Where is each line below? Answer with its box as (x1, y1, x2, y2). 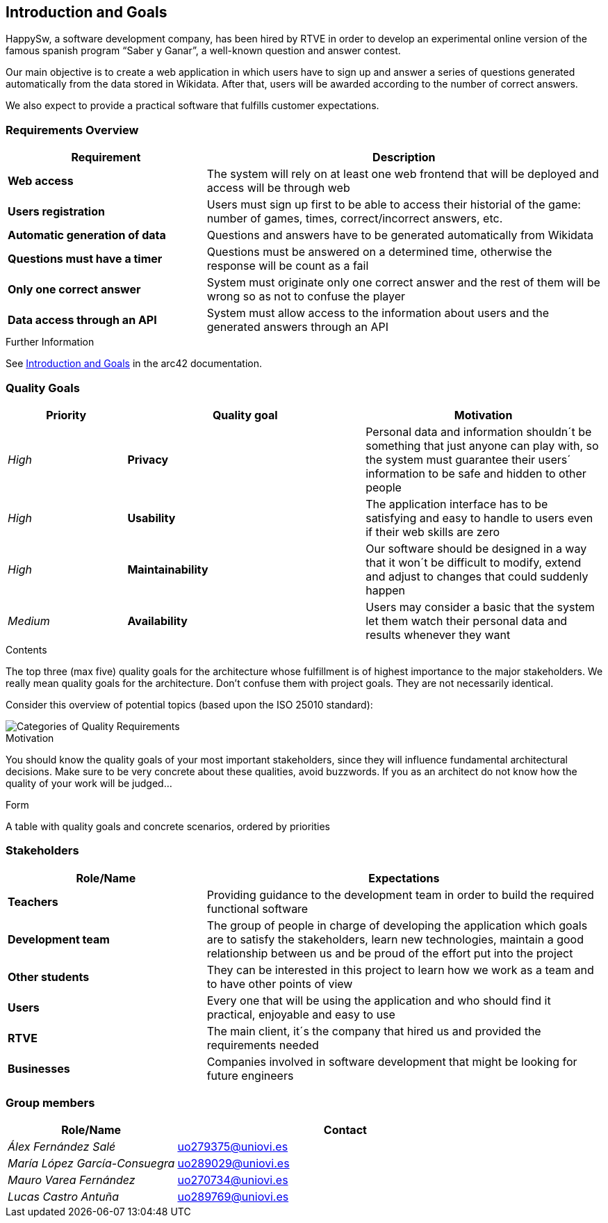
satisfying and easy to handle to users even (365, 510, 593, 525)
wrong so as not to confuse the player (206, 289, 406, 304)
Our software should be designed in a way (365, 541, 587, 556)
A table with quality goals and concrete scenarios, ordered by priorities (6, 820, 331, 832)
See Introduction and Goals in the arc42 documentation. (6, 357, 263, 370)
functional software (206, 901, 309, 916)
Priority (46, 407, 87, 422)
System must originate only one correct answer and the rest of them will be (206, 275, 600, 290)
